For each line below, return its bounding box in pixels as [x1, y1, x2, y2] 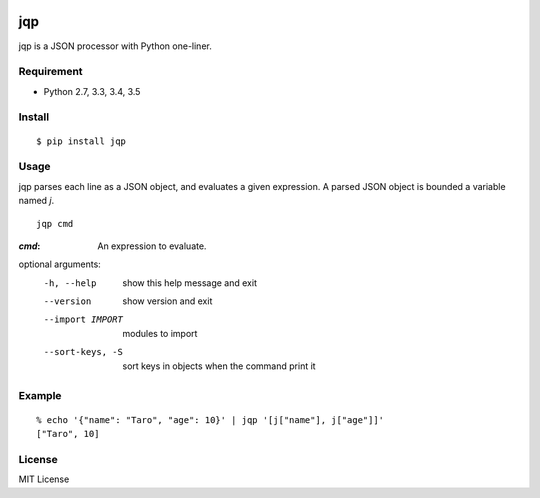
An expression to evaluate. [97, 240, 207, 252]
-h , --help [43, 277, 97, 289]
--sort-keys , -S [43, 346, 124, 358]
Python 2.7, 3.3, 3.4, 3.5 [43, 85, 141, 97]
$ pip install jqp [36, 135, 127, 147]
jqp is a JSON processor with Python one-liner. [18, 40, 212, 52]
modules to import [122, 327, 198, 339]
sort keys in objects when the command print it [122, 360, 316, 372]
